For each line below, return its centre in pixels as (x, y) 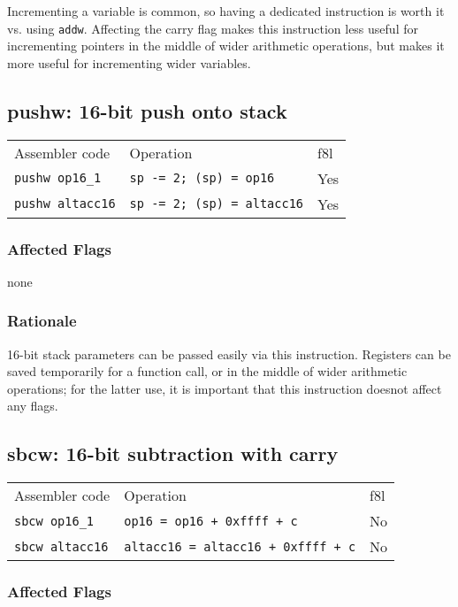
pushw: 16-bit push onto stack (147, 110)
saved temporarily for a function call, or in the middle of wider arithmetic (207, 371)
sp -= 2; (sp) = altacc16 (216, 204)
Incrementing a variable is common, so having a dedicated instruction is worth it (226, 11)
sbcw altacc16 (61, 546)
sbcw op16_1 (54, 521)
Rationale (42, 321)
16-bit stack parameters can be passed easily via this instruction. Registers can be (229, 353)
